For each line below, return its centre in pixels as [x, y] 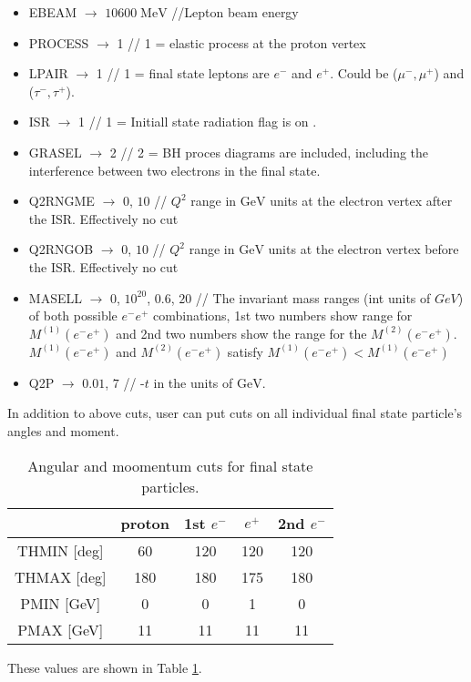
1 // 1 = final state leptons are [183, 73]
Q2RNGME [61, 201]
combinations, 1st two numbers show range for [283, 316]
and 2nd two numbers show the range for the [241, 333]
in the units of [193, 382]
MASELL [55, 297]
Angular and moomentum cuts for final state [170, 465]
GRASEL [55, 152]
